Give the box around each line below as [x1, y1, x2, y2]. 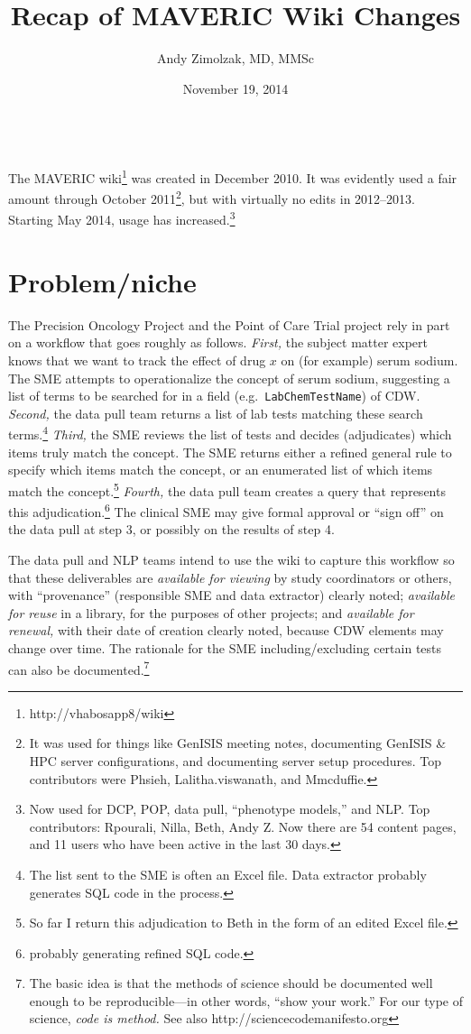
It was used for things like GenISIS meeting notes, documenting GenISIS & [29, 734, 447, 752]
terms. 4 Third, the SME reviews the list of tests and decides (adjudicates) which [8, 422, 452, 444]
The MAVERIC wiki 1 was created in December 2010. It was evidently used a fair [8, 165, 457, 187]
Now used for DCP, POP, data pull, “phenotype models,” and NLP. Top [29, 799, 430, 818]
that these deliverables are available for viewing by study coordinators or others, [8, 568, 452, 586]
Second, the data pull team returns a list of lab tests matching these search [8, 403, 423, 422]
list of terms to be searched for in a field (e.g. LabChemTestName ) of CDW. [8, 386, 420, 405]
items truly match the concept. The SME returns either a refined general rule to [8, 442, 452, 461]
